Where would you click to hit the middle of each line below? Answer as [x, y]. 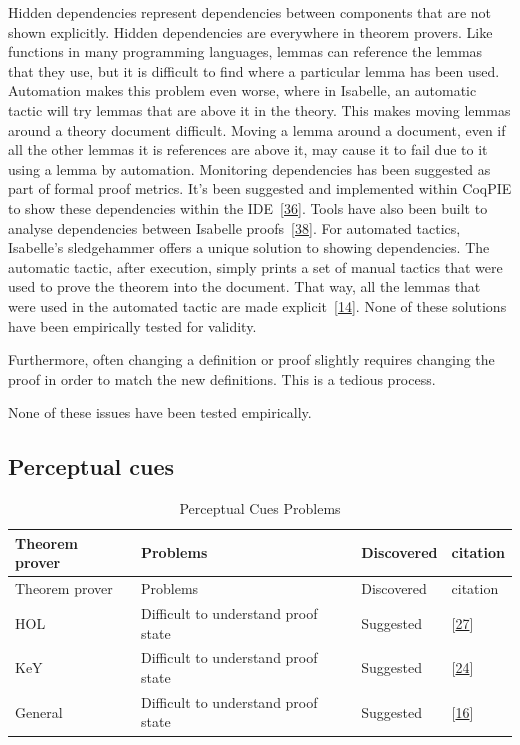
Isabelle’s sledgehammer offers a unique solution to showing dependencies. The [249, 247]
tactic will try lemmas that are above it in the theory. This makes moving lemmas [259, 109]
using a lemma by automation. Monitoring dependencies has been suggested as [249, 168]
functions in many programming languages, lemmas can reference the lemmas [245, 51]
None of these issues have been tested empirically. [160, 412]
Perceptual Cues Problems [260, 508]
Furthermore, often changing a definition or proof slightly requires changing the [251, 359]
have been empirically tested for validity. [132, 325]
